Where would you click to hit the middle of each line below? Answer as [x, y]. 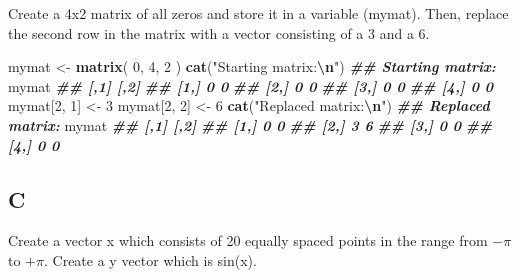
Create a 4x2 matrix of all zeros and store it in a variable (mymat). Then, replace [258, 13]
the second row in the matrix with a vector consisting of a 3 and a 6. [219, 32]
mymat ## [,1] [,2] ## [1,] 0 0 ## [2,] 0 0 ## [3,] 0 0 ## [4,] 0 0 [250, 85]
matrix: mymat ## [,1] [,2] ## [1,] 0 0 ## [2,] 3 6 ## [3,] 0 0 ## [250, 124]
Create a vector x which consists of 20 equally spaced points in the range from [248, 240]
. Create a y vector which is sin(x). [150, 259]
